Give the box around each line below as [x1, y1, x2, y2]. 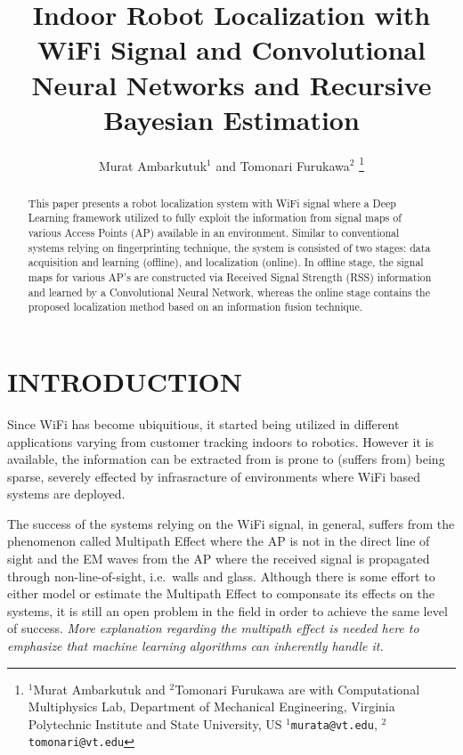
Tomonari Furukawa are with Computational [175, 679, 420, 698]
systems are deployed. [7, 484, 126, 503]
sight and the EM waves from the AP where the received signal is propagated [7, 549, 430, 568]
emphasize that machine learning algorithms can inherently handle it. [7, 637, 384, 655]
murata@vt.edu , [290, 714, 378, 733]
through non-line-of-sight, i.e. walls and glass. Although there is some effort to [7, 566, 435, 585]
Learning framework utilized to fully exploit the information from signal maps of [28, 210, 402, 225]
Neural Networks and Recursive [31, 66, 432, 102]
